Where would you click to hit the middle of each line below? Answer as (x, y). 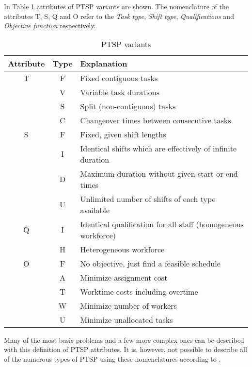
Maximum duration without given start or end (159, 173)
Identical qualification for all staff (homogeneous (162, 224)
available (95, 210)
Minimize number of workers (128, 305)
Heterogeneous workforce (122, 249)
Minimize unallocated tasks (126, 319)
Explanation (104, 63)
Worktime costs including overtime (139, 291)
